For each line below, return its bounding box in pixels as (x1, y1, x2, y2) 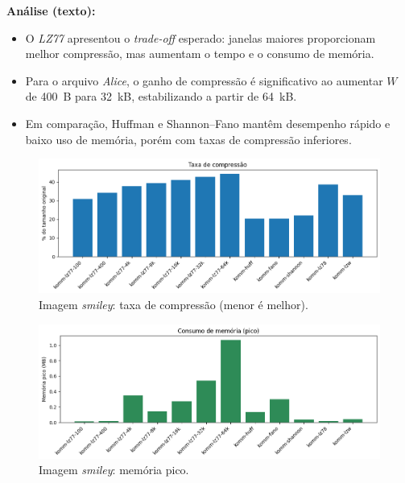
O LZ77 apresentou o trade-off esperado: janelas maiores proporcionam (25, 29, 376, 46)
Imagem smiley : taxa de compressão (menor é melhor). (39, 295, 308, 312)
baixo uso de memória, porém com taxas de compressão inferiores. (25, 130, 352, 147)
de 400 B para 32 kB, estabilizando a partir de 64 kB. (25, 88, 297, 105)
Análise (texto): (6, 2, 96, 19)
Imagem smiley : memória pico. (39, 461, 189, 478)
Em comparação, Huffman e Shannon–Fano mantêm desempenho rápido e (25, 114, 391, 131)
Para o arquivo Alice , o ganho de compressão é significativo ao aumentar (25, 72, 383, 89)
